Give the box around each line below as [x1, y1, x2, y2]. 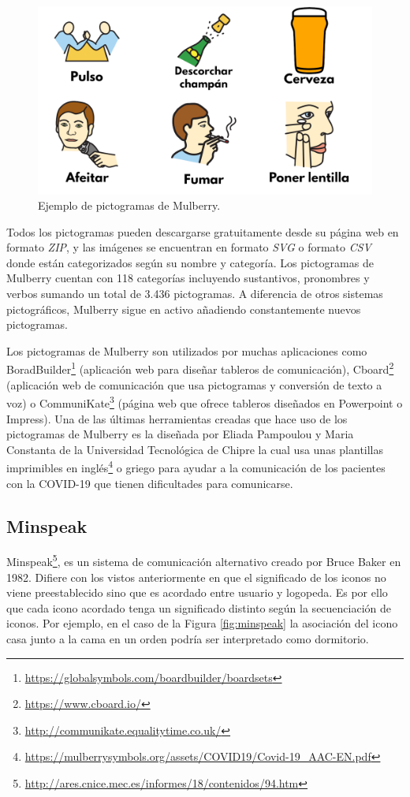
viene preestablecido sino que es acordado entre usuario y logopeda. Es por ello [6, 584, 388, 601]
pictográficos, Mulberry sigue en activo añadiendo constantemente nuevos [6, 300, 361, 317]
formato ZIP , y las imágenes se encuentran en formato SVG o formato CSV [6, 239, 371, 255]
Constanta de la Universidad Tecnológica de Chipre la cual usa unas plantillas [6, 441, 384, 457]
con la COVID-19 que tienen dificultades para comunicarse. [6, 475, 293, 491]
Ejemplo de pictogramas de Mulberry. [38, 197, 221, 214]
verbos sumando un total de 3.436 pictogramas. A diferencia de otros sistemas [6, 285, 383, 302]
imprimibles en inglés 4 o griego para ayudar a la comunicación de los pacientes [6, 457, 386, 475]
